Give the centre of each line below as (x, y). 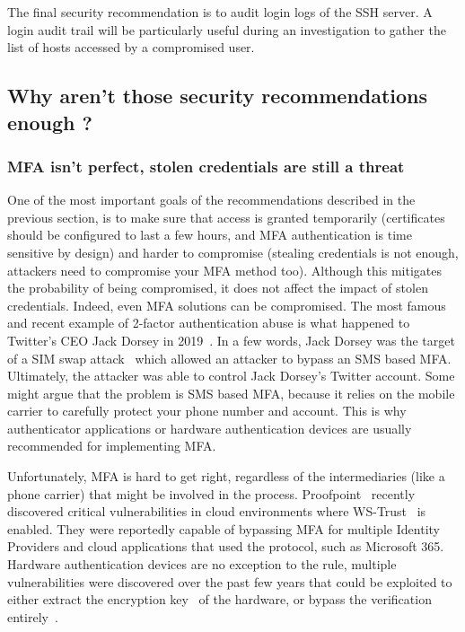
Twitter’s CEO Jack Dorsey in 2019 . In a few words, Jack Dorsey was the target (231, 340)
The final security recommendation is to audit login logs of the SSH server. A (220, 12)
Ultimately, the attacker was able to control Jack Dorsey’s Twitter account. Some (231, 376)
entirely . (33, 616)
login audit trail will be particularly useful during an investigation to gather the (227, 29)
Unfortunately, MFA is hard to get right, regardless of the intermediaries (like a (226, 476)
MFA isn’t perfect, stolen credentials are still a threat (206, 166)
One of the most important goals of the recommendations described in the (211, 200)
